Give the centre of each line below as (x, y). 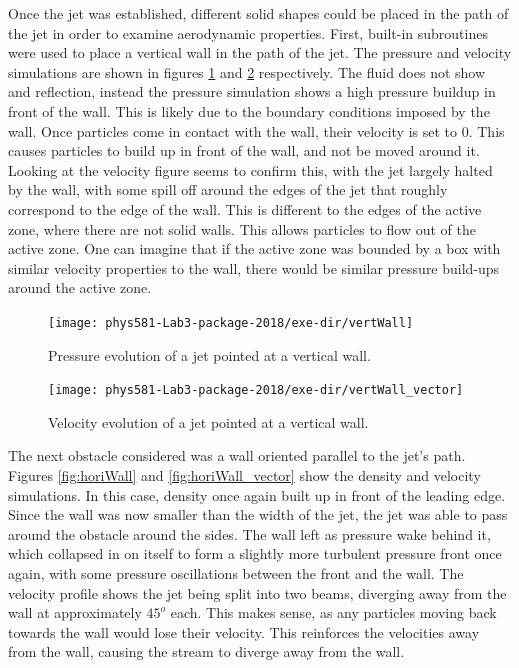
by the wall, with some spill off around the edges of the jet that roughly (228, 189)
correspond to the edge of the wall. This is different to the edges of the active (245, 208)
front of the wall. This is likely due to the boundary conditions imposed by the (249, 110)
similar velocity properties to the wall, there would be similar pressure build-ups (254, 267)
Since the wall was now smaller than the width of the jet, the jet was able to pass (258, 514)
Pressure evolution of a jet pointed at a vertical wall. (209, 354)
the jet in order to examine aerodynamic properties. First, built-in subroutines (248, 32)
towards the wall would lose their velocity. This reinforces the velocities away (244, 631)
